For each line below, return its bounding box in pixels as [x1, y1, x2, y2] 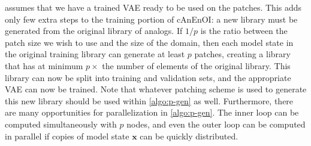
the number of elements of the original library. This [102, 59, 291, 72]
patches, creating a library [194, 48, 291, 60]
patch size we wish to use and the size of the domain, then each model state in [5, 36, 294, 48]
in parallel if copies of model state [5, 129, 129, 142]
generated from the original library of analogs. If [5, 24, 183, 37]
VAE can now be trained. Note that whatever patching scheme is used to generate [5, 83, 307, 95]
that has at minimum [5, 59, 83, 72]
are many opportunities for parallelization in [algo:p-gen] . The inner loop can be [5, 106, 299, 119]
